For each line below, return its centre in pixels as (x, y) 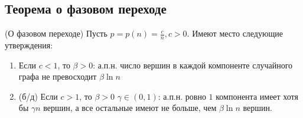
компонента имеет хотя (257, 96)
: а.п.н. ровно (182, 96)
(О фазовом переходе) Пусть (56, 33)
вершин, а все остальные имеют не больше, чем (130, 108)
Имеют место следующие (237, 33)
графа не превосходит (58, 76)
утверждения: (29, 45)
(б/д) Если (38, 96)
